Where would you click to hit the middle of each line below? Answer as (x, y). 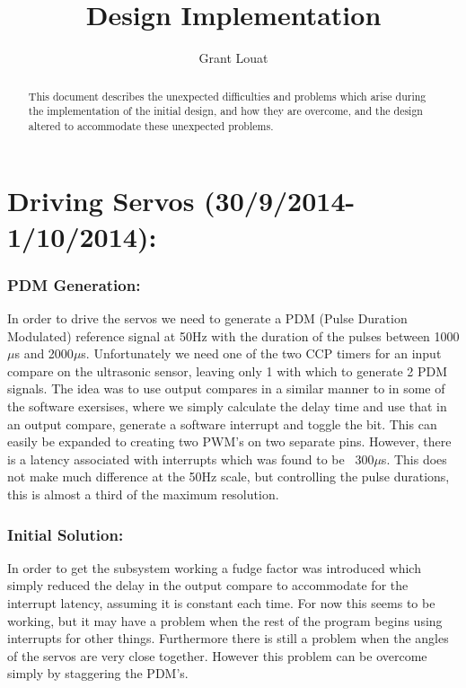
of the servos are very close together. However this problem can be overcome (217, 655)
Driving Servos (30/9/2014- (181, 201)
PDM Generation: (74, 284)
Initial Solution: (66, 534)
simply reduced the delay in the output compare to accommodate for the (208, 585)
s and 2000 (44, 353)
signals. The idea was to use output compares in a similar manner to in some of (226, 388)
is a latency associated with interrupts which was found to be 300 (191, 459)
